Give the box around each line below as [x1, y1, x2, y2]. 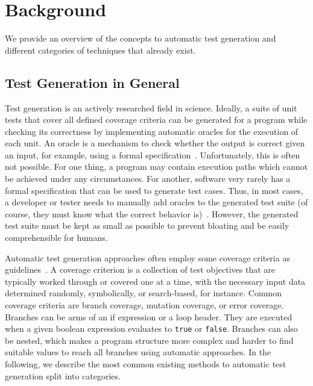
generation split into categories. [5, 369, 121, 382]
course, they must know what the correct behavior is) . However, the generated [5, 207, 299, 220]
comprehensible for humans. [5, 231, 108, 244]
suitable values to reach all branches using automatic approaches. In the [5, 346, 271, 358]
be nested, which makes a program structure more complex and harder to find [5, 334, 294, 346]
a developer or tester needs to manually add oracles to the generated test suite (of [5, 196, 308, 208]
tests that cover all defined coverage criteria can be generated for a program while [5, 113, 308, 126]
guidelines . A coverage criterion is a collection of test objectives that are [5, 263, 276, 276]
